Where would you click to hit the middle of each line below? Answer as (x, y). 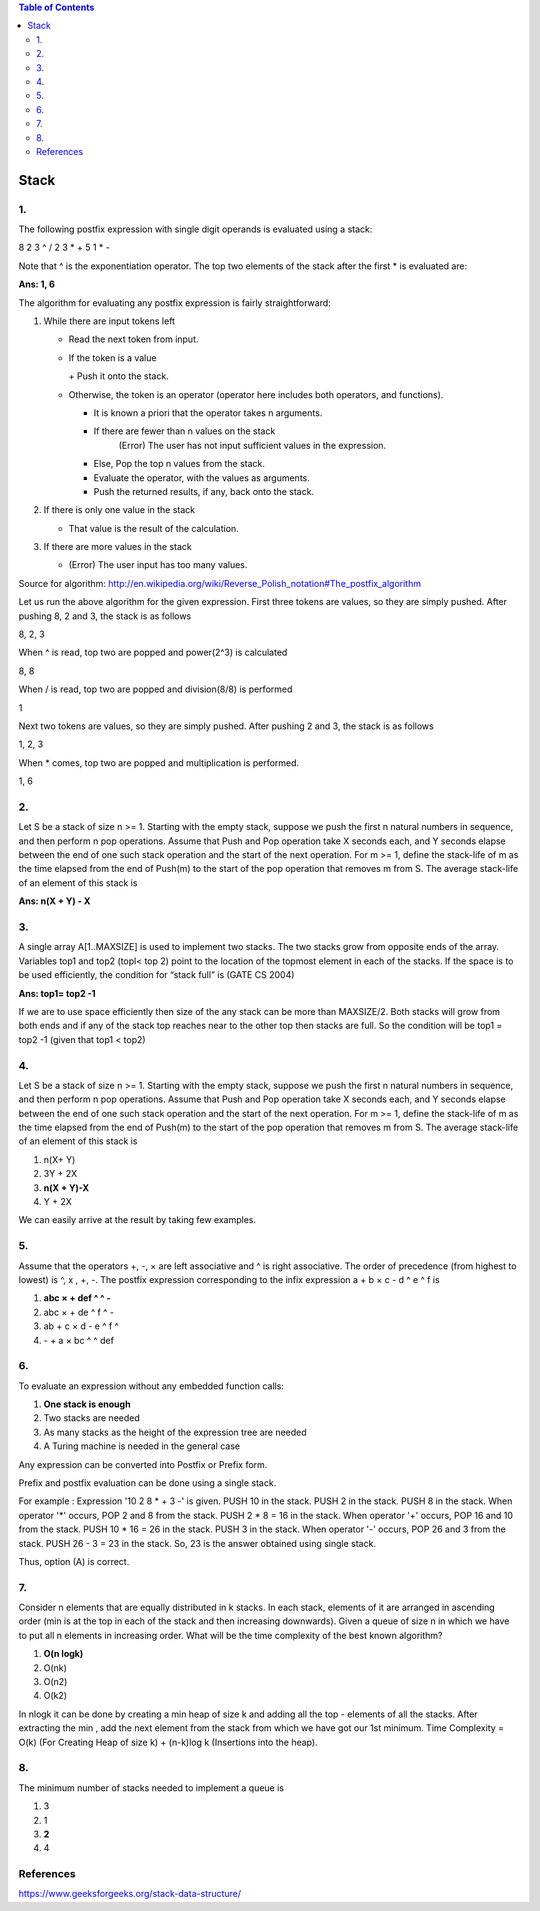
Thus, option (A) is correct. (74, 1561)
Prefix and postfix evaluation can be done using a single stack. (147, 1482)
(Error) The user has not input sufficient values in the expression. (252, 445)
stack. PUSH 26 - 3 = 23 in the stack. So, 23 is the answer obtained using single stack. (197, 1543)
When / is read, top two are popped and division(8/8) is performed (155, 689)
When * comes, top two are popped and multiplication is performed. (159, 762)
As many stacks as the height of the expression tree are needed (175, 1432)
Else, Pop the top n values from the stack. (179, 464)
